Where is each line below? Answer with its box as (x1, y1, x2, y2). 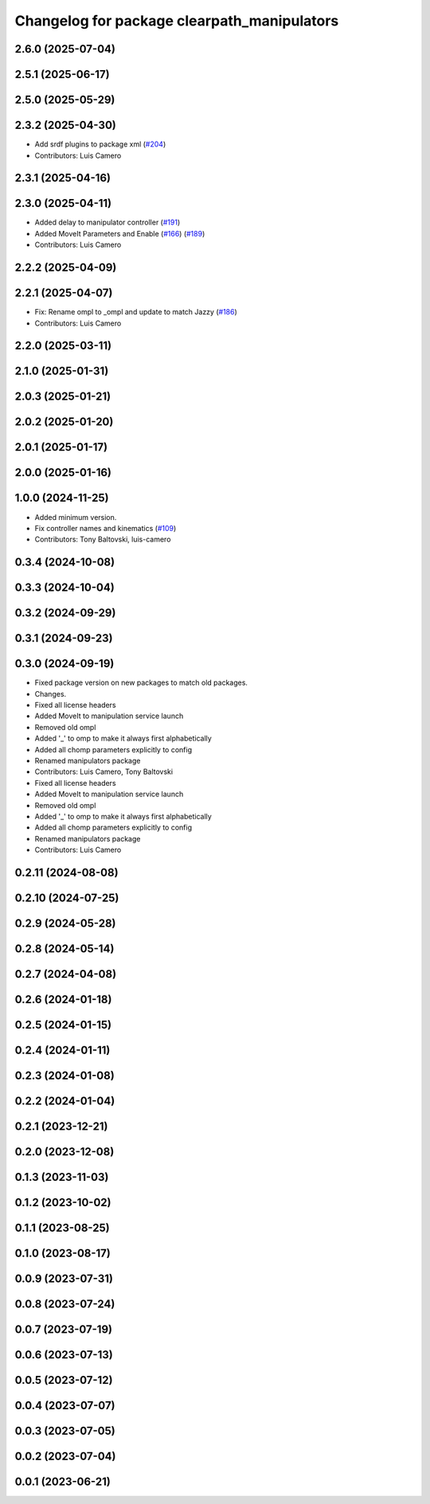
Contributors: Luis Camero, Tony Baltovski (34, 767, 174, 776)
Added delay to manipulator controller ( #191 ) (34, 217, 181, 227)
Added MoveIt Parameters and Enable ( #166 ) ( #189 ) (34, 229, 205, 238)
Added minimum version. (34, 512, 117, 522)
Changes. (34, 689, 67, 698)
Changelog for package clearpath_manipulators (14, 12, 339, 29)
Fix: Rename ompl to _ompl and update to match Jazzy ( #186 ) (34, 307, 238, 317)
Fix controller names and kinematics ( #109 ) (34, 523, 177, 533)
